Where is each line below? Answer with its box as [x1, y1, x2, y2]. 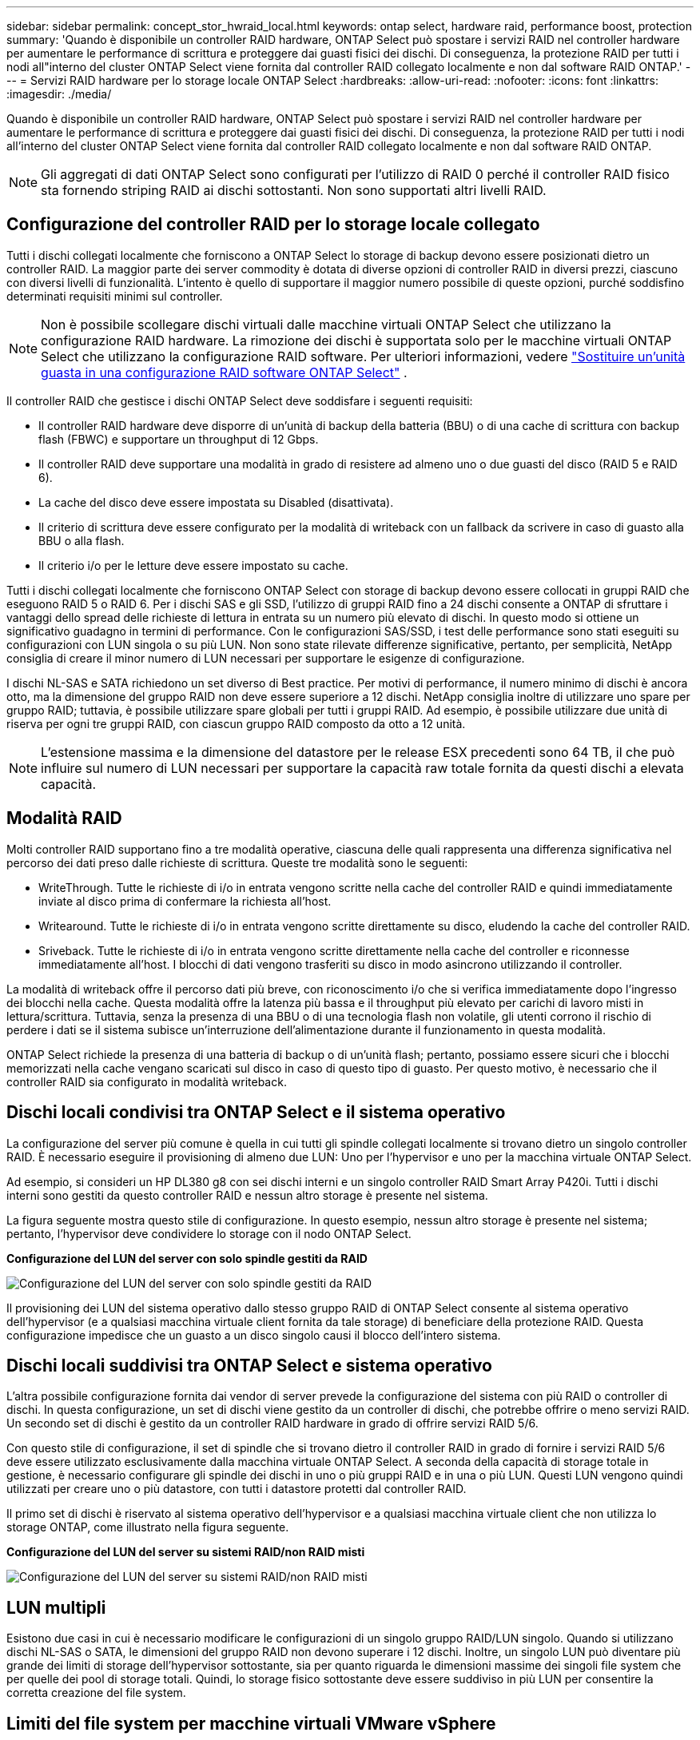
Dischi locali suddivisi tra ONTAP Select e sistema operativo [6, 1355, 492, 1376]
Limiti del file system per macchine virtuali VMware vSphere [6, 1713, 496, 1734]
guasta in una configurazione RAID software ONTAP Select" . [41, 364, 408, 380]
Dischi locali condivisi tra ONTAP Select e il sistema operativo [6, 1102, 506, 1123]
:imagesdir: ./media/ [6, 87, 112, 101]
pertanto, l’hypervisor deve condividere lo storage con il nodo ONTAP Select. [6, 1226, 412, 1240]
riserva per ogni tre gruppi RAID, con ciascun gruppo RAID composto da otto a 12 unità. [6, 716, 466, 731]
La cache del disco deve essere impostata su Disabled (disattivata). [38, 495, 394, 509]
